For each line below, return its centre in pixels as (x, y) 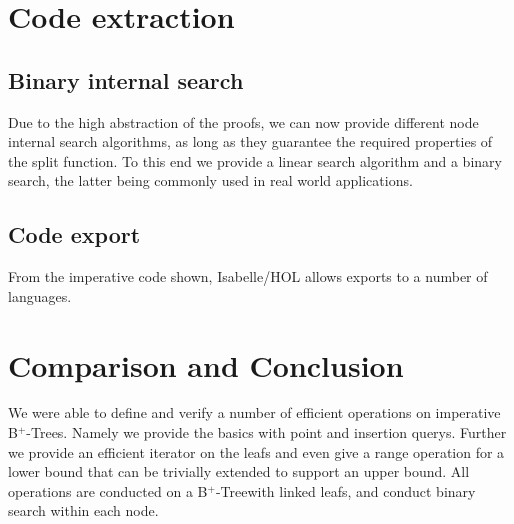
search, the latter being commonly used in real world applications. (210, 180)
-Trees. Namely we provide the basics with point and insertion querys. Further (266, 432)
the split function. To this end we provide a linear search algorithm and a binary (255, 160)
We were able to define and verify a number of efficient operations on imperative (254, 412)
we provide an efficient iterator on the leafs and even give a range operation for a (256, 451)
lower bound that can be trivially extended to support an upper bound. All (239, 471)
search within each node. (83, 510)
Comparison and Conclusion (206, 364)
